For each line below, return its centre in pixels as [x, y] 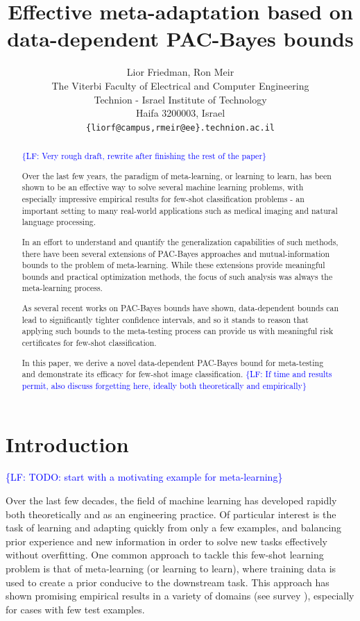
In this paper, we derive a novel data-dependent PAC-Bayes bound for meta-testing [173, 362]
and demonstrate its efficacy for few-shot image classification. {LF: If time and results [177, 374]
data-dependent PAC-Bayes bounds [180, 39]
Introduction [67, 444]
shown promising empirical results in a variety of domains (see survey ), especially [180, 596]
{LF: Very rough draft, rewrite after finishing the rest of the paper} [144, 156]
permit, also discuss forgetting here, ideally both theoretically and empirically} [164, 385]
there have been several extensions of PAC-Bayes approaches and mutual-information [176, 253]
